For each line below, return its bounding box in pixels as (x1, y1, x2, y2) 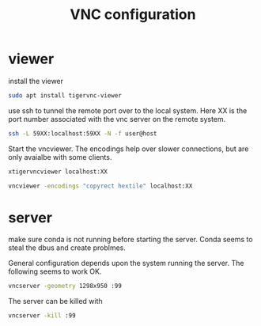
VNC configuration (70, 6, 196, 24)
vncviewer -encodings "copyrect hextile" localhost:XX (8, 182, 193, 190)
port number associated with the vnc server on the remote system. (8, 114, 226, 123)
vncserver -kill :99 (8, 312, 77, 320)
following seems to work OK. (8, 267, 102, 276)
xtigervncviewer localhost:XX (8, 168, 108, 176)
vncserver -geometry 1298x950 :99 (8, 282, 123, 290)
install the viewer (8, 76, 64, 85)
